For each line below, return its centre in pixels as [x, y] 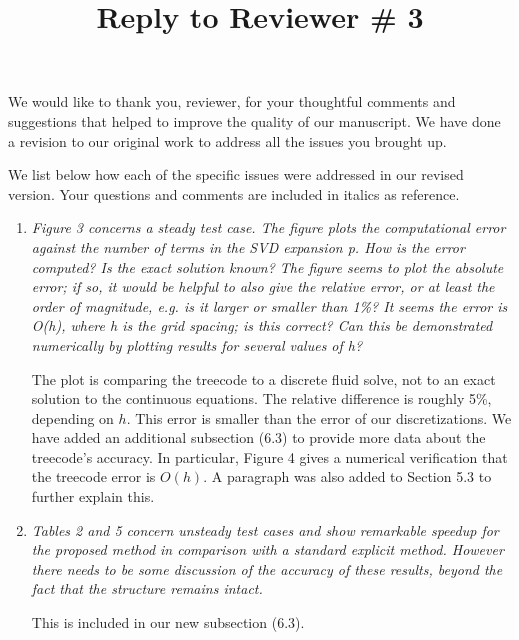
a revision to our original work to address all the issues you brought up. [227, 140]
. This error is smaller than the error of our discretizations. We [319, 417]
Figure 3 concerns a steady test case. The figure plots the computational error [268, 227]
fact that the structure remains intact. [147, 588]
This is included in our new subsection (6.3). [168, 622]
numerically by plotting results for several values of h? [197, 344]
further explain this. [93, 496]
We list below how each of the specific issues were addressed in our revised [236, 174]
